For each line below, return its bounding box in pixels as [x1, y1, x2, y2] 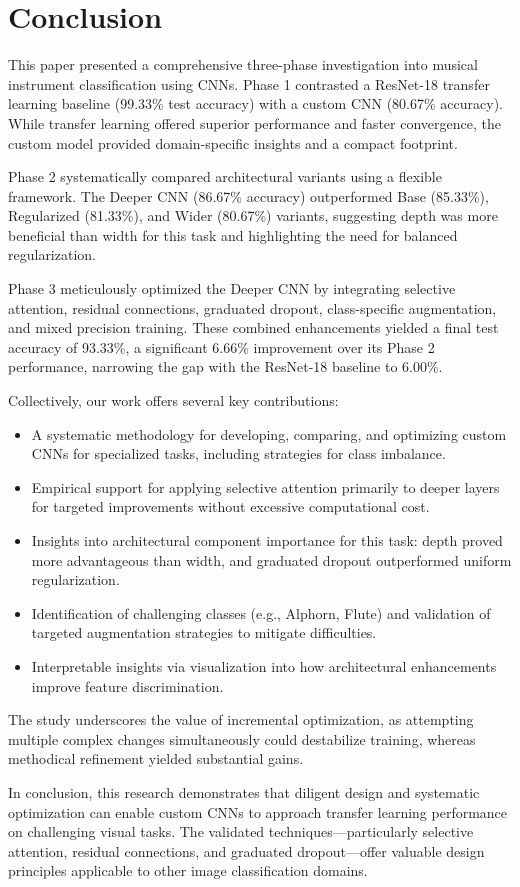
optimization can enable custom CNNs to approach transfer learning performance [8, 801, 508, 822]
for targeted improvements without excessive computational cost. [31, 496, 430, 517]
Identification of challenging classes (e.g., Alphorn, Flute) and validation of [31, 602, 491, 623]
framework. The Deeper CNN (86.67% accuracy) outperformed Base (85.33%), [8, 185, 489, 206]
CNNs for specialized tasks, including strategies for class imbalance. [31, 443, 446, 464]
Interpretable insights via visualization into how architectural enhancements [31, 655, 497, 676]
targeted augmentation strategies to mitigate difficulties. [31, 622, 377, 643]
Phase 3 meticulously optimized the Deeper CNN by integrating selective [8, 278, 456, 299]
